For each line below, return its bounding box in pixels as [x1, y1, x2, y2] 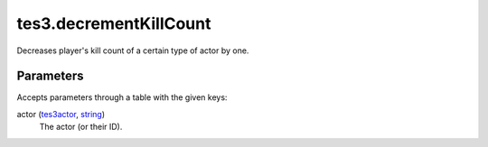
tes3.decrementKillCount [16, 14, 211, 33]
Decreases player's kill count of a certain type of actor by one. [16, 45, 249, 56]
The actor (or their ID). [39, 122, 123, 133]
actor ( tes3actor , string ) [16, 108, 106, 119]
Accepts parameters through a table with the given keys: [16, 92, 228, 103]
